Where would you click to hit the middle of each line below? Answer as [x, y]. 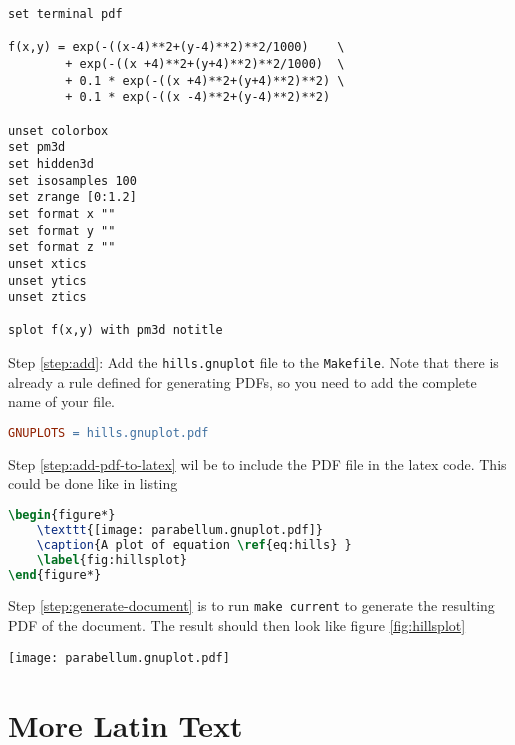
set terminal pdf [65, 14]
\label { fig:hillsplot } [112, 559]
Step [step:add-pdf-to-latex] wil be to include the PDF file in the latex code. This [257, 463]
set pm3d [37, 147]
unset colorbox [58, 130]
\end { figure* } [55, 574]
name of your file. [61, 401]
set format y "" [62, 230]
